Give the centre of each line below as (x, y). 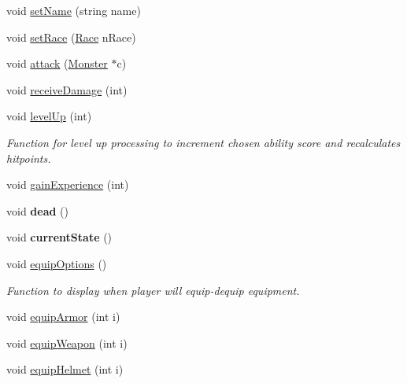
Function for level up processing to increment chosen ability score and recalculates (203, 142)
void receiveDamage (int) (67, 89)
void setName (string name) (74, 10)
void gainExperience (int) (68, 184)
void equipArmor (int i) (63, 317)
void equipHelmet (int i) (65, 369)
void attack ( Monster (57, 63)
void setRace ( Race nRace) (71, 37)
